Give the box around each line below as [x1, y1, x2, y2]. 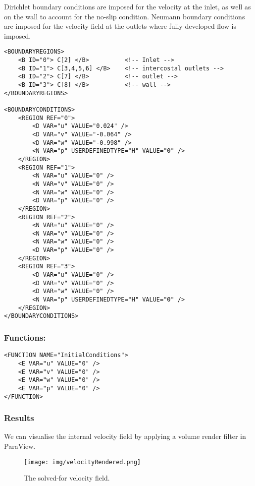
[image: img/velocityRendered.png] [24, 458, 141, 466]
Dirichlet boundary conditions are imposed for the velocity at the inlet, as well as [4, 1, 251, 11]
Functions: [4, 331, 46, 343]
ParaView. [4, 441, 36, 451]
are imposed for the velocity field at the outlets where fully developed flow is [4, 21, 236, 31]
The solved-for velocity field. [24, 473, 110, 483]
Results [4, 412, 34, 424]
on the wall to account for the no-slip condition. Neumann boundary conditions [4, 11, 245, 21]
